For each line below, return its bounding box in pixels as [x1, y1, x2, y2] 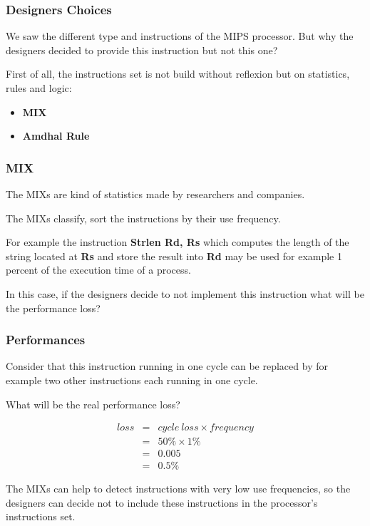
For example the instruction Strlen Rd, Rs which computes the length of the [6, 234, 349, 249]
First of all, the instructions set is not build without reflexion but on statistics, [6, 66, 350, 81]
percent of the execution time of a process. [6, 262, 191, 277]
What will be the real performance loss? [6, 396, 180, 411]
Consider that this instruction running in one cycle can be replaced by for [6, 359, 328, 373]
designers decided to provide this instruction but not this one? [6, 42, 278, 57]
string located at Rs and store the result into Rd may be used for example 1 [6, 248, 342, 263]
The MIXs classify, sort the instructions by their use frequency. [6, 210, 281, 225]
